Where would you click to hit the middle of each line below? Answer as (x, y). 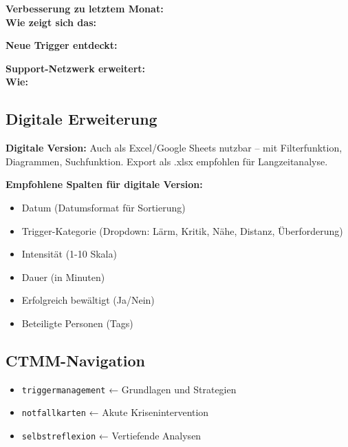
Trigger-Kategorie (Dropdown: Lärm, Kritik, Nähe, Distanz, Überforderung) (182, 230)
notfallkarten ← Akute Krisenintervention (115, 412)
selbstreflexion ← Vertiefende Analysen (111, 436)
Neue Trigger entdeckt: (62, 45)
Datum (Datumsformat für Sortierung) (104, 207)
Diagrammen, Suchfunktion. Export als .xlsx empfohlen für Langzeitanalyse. (167, 161)
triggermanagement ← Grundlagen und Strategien (129, 389)
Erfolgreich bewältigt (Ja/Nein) (88, 300)
